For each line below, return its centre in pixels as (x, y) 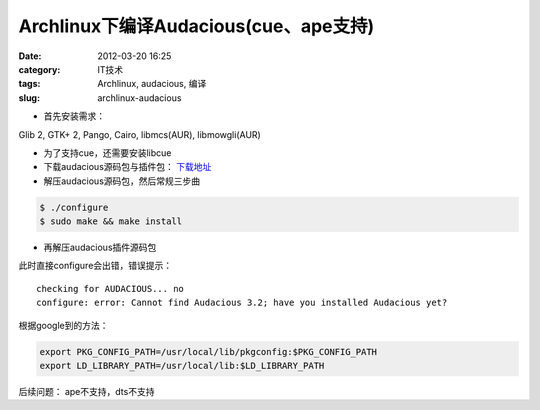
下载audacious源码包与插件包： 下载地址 (127, 167)
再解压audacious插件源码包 (100, 247)
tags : (29, 84)
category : (39, 69)
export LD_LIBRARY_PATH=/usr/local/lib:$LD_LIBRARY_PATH (182, 365)
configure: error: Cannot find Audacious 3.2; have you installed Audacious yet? (242, 303)
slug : (29, 97)
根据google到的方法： (63, 325)
